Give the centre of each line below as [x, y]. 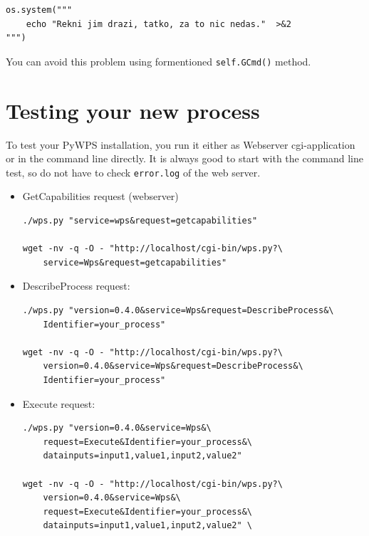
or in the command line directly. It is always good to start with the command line [184, 158]
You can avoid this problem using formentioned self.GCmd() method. [158, 61]
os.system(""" [39, 10]
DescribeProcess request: [76, 286]
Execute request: [59, 403]
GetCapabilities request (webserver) [100, 196]
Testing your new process [133, 110]
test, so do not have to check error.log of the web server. [133, 172]
